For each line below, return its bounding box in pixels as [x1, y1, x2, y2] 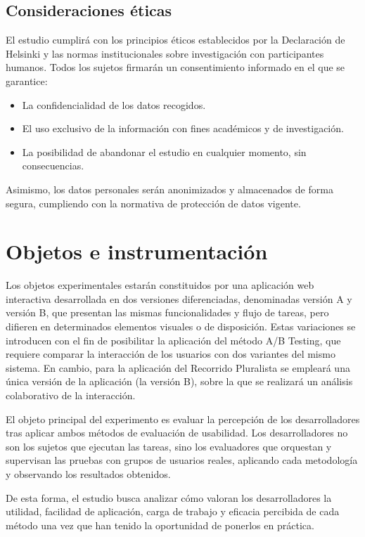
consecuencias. [22, 158, 84, 173]
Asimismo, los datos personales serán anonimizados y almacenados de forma [6, 181, 333, 196]
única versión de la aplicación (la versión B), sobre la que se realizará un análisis [6, 374, 353, 389]
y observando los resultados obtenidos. [6, 466, 171, 481]
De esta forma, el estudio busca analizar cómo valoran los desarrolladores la [6, 490, 332, 505]
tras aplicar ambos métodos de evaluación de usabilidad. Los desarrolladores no [6, 425, 348, 440]
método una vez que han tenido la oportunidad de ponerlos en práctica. [6, 517, 314, 532]
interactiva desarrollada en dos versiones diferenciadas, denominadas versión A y [6, 291, 352, 306]
